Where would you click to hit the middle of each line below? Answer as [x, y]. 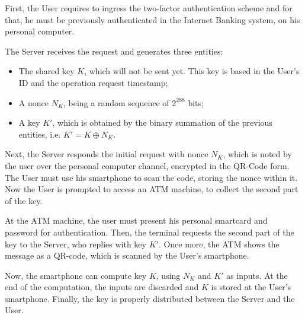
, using [168, 275]
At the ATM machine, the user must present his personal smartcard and [136, 220]
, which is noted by [257, 154]
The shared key [46, 71]
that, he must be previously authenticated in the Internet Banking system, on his [152, 19]
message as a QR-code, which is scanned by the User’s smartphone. [127, 255]
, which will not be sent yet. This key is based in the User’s [192, 71]
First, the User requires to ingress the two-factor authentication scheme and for [149, 8]
